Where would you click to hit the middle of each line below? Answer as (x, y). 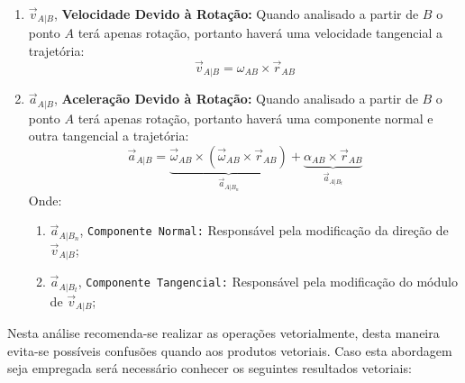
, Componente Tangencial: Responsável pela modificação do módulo (268, 282)
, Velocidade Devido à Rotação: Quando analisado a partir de (236, 14)
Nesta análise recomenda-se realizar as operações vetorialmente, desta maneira (223, 333)
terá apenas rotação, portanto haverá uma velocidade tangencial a (260, 33)
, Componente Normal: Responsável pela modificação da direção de (264, 230)
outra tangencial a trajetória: (109, 136)
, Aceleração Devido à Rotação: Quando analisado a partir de (236, 99)
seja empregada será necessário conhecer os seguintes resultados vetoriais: (210, 368)
